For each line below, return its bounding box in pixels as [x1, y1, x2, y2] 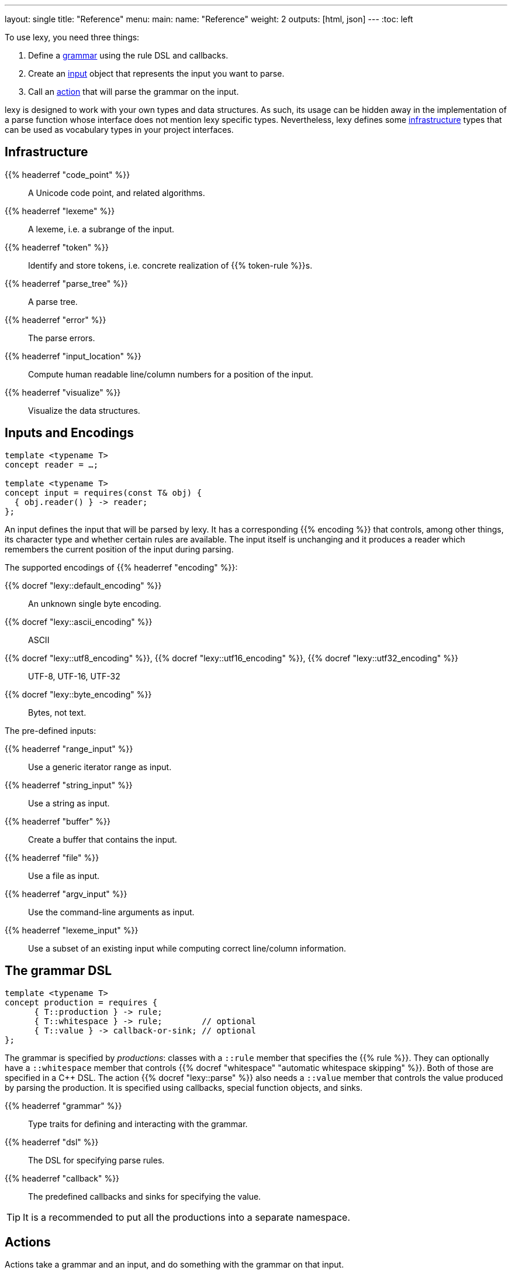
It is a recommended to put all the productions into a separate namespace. [23, 1211, 351, 1223]
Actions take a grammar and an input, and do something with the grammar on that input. [5, 1259, 344, 1270]
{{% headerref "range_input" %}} [5, 743, 133, 754]
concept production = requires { [5, 997, 158, 1007]
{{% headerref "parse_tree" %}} [5, 278, 128, 289]
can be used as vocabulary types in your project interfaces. [5, 125, 234, 135]
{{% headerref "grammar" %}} [5, 1100, 122, 1111]
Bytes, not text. [28, 707, 87, 717]
